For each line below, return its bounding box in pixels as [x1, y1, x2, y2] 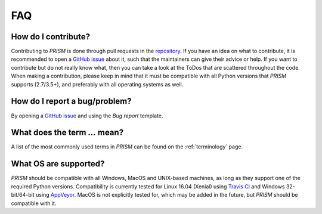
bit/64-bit [11, 191, 35, 199]
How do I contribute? [11, 32, 91, 42]
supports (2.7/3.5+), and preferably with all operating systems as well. [11, 80, 184, 88]
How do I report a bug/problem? [11, 96, 132, 107]
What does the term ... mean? [11, 128, 124, 138]
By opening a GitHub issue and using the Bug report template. [11, 112, 163, 119]
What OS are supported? [11, 159, 105, 169]
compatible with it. [11, 200, 57, 207]
